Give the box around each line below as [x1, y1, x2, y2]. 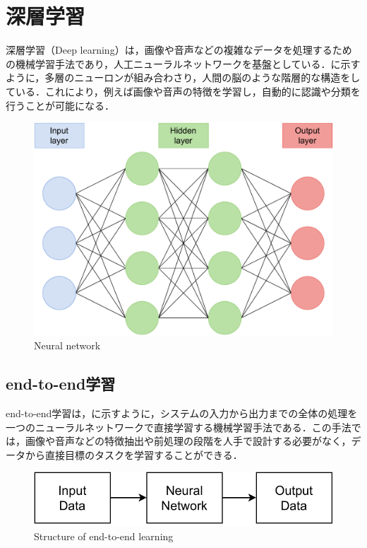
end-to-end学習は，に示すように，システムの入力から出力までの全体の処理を [6, 405, 358, 420]
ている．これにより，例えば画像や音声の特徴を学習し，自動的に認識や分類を [6, 83, 361, 98]
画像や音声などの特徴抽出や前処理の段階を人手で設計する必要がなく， [25, 433, 351, 448]
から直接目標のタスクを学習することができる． [25, 447, 243, 462]
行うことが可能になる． [6, 98, 114, 112]
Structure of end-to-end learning [34, 528, 174, 543]
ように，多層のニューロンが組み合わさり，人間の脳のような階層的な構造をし [6, 70, 361, 85]
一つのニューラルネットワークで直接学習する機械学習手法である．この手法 [6, 419, 351, 434]
